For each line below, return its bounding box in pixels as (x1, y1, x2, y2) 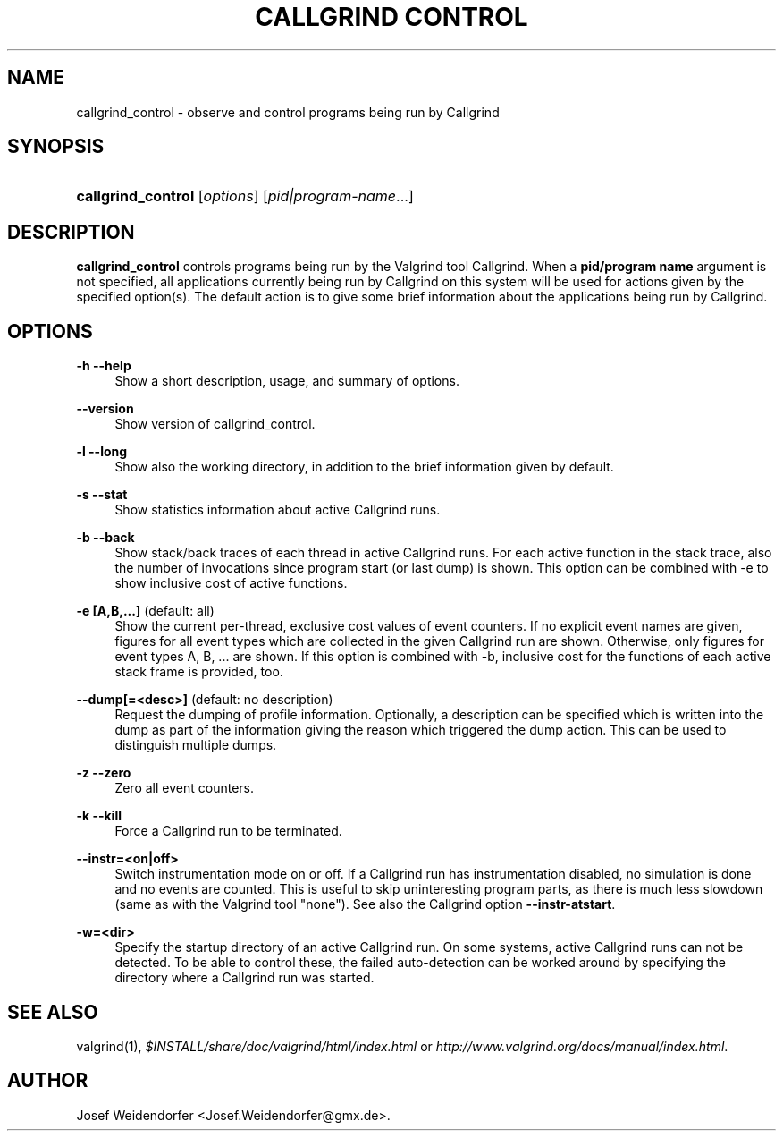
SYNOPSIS (7, 135, 105, 158)
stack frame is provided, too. (114, 664, 283, 680)
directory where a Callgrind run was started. (114, 970, 375, 986)
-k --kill (76, 808, 122, 824)
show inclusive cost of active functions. (114, 575, 348, 591)
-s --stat (76, 487, 128, 503)
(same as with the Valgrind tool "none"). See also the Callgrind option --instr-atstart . (114, 896, 616, 913)
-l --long (76, 444, 128, 460)
